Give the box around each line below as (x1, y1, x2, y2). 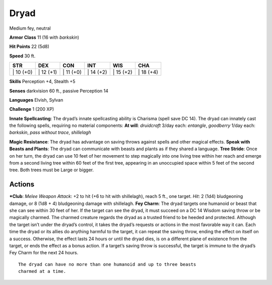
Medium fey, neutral (9, 25, 51, 31)
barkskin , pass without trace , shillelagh (9, 129, 91, 135)
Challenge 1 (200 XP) (9, 106, 54, 112)
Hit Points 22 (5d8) (9, 43, 50, 50)
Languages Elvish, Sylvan (9, 97, 63, 103)
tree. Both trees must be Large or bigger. (9, 167, 94, 173)
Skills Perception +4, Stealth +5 (9, 79, 76, 85)
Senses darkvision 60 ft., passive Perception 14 (9, 88, 108, 94)
